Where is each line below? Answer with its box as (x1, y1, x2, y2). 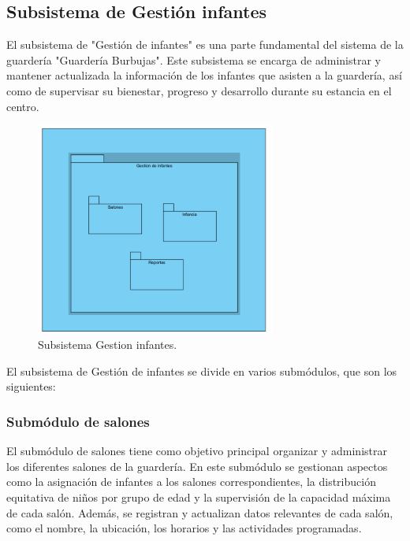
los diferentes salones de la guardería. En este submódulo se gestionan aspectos (6, 458, 388, 474)
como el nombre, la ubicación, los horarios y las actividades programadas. (6, 520, 362, 536)
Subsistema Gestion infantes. (38, 336, 177, 353)
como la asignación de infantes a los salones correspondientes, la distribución (6, 473, 376, 490)
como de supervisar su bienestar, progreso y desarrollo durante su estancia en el (6, 82, 392, 98)
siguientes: (6, 378, 56, 395)
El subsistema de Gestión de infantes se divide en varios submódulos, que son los (6, 362, 397, 379)
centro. (6, 98, 39, 114)
